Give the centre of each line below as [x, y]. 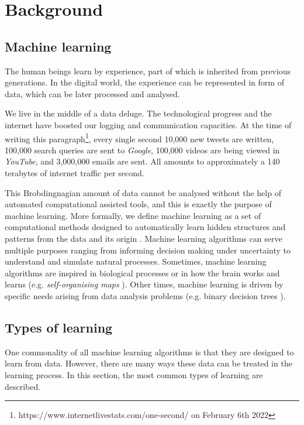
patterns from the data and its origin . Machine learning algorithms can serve [144, 238]
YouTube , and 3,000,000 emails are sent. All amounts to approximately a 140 [142, 161]
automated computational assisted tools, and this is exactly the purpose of [138, 204]
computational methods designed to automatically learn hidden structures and [145, 227]
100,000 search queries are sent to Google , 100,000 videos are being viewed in [142, 150]
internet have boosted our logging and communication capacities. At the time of [148, 124]
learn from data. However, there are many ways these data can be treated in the [148, 363]
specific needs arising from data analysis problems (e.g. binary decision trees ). [145, 295]
